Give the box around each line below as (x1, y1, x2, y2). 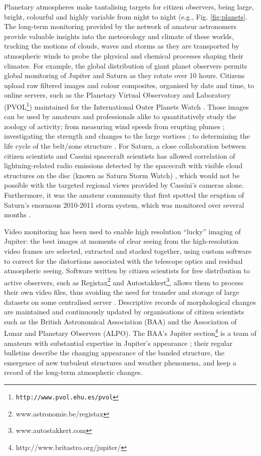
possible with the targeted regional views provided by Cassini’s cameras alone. (4, 180, 244, 190)
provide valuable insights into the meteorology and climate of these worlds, (4, 31, 234, 41)
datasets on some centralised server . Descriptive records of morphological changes (4, 296, 256, 307)
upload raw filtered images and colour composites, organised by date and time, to (4, 80, 254, 90)
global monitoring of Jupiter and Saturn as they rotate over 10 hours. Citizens (4, 70, 245, 81)
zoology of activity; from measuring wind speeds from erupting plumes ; (4, 121, 225, 131)
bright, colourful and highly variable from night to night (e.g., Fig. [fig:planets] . (4, 11, 247, 22)
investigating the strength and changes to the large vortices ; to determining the (4, 131, 250, 141)
